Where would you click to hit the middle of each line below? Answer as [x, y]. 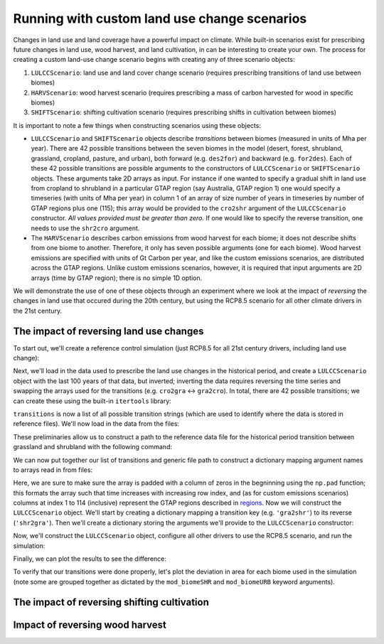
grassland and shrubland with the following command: [92, 447]
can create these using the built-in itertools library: [92, 401]
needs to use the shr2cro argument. [85, 228]
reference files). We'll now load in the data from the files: [96, 424]
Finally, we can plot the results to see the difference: [90, 559]
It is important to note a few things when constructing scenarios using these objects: [137, 125]
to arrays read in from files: [53, 470]
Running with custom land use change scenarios [160, 18]
